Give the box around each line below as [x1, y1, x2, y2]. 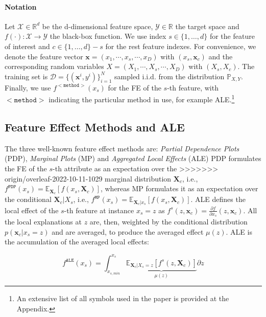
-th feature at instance [64, 205, 134, 215]
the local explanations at [5, 216, 82, 227]
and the [208, 51, 233, 61]
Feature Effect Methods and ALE [5, 119, 185, 134]
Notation [5, 1, 37, 12]
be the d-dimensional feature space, [42, 20, 153, 31]
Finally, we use [5, 82, 51, 93]
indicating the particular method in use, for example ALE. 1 [49, 93, 235, 105]
